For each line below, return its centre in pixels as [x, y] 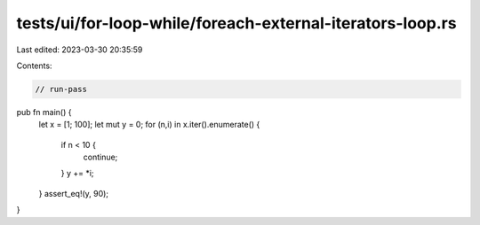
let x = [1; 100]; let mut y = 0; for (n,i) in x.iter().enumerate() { [149, 125]
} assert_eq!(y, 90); [74, 193]
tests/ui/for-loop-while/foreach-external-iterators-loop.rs [236, 23]
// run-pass [61, 89]
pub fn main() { [44, 112]
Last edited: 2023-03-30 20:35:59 [80, 50]
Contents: [34, 66]
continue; [100, 157]
